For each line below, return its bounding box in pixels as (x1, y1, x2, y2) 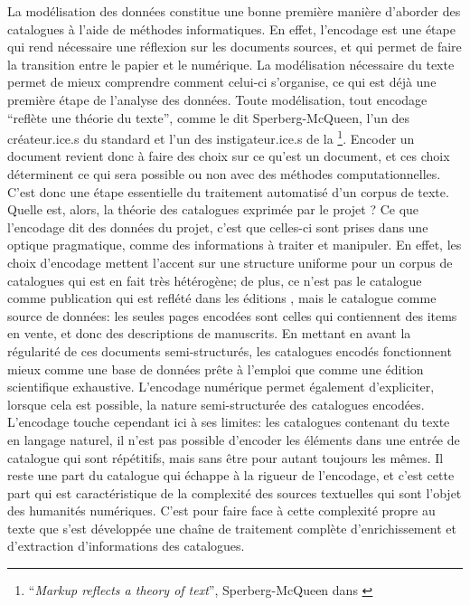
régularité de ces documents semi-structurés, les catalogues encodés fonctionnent (7, 341, 452, 360)
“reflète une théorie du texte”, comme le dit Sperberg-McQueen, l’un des (7, 108, 410, 127)
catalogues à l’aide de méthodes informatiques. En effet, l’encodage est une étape (7, 19, 456, 38)
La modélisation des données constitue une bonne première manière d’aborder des (7, 2, 461, 20)
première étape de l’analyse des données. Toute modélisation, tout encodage (7, 90, 428, 109)
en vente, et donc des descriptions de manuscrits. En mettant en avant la (7, 324, 411, 343)
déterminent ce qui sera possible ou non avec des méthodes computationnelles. (7, 165, 441, 183)
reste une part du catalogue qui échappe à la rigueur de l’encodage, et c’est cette (7, 466, 455, 485)
